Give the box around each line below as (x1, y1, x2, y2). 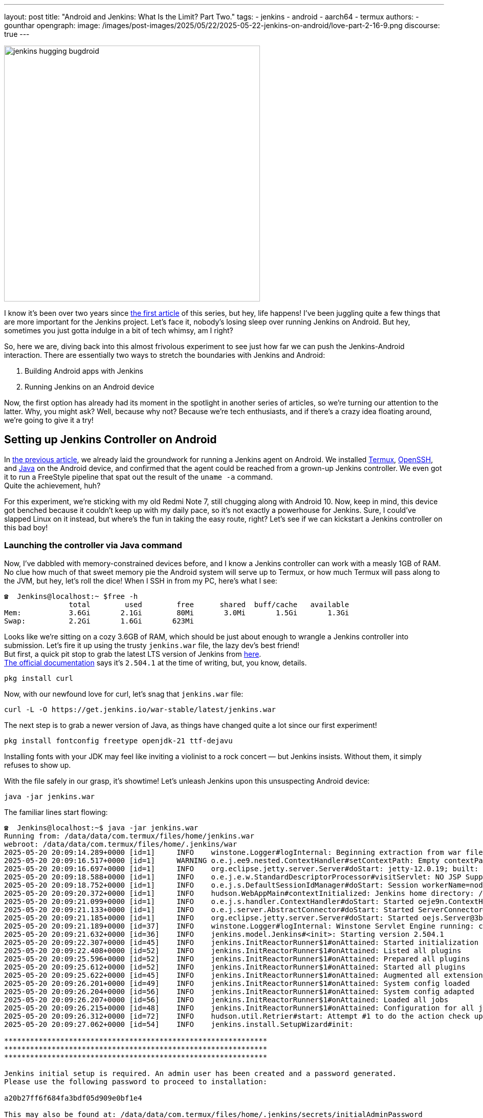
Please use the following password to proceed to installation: (4, 1077, 268, 1086)
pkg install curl (4, 674, 73, 682)
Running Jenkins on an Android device (25, 382, 155, 391)
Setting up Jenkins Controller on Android (4, 433, 217, 446)
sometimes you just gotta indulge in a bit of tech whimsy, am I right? (4, 326, 233, 335)
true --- (4, 30, 30, 38)
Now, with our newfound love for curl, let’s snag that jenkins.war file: (4, 689, 244, 698)
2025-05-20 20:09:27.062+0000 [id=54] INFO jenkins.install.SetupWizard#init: (4, 1020, 354, 1028)
